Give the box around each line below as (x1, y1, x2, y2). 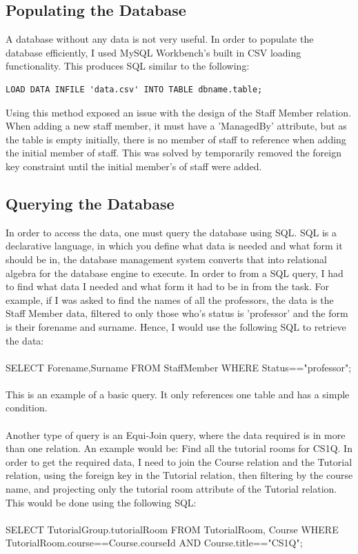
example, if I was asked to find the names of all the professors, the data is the (6, 292, 334, 307)
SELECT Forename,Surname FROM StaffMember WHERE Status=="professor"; (6, 360, 352, 374)
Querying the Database (6, 192, 175, 214)
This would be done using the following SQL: (6, 495, 197, 509)
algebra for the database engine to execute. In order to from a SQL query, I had (6, 265, 344, 280)
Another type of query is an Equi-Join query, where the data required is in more (6, 427, 346, 442)
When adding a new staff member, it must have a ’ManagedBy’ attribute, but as (6, 119, 347, 133)
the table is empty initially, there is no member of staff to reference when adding (6, 132, 346, 146)
